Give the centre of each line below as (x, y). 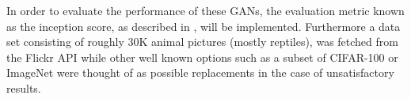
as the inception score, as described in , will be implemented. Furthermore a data (204, 26)
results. (24, 88)
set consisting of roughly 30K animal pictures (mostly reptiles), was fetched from (202, 42)
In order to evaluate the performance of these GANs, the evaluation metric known (205, 10)
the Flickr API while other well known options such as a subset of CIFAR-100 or (202, 57)
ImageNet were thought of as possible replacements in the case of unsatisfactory (200, 72)
